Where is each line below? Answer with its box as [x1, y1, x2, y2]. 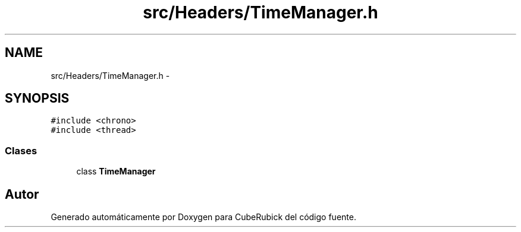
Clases [5, 144, 37, 157]
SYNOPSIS [5, 91, 70, 106]
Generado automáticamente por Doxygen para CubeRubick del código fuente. [51, 212, 356, 223]
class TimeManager [76, 166, 156, 177]
